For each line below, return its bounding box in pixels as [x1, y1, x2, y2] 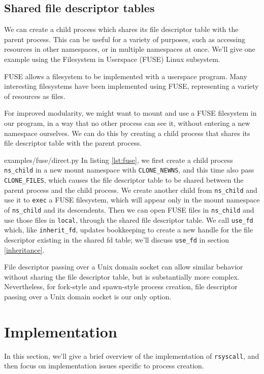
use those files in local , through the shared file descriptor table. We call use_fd [4, 214, 253, 225]
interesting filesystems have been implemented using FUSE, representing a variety [4, 81, 259, 91]
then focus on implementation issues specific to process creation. [4, 360, 204, 371]
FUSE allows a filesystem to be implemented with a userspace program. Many [4, 71, 247, 81]
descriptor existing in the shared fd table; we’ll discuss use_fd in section [4, 234, 229, 245]
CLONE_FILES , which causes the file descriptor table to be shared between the [4, 174, 244, 185]
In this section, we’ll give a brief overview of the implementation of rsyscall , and [4, 350, 259, 361]
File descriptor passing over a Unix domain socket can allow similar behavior [4, 261, 243, 272]
